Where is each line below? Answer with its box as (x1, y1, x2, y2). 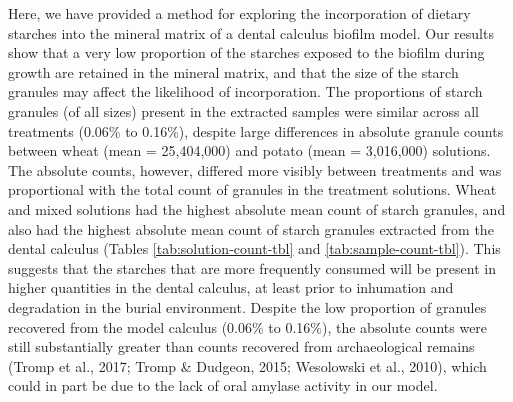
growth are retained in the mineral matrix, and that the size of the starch (8, 61, 459, 82)
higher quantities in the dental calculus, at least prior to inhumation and (8, 277, 454, 298)
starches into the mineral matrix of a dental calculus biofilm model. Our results (8, 22, 494, 43)
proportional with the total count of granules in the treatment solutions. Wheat (8, 179, 497, 200)
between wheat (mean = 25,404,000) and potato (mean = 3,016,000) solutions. (8, 140, 491, 161)
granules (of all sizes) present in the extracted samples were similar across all (8, 100, 480, 121)
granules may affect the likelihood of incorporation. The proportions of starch (8, 81, 483, 102)
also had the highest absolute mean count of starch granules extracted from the (8, 218, 494, 239)
